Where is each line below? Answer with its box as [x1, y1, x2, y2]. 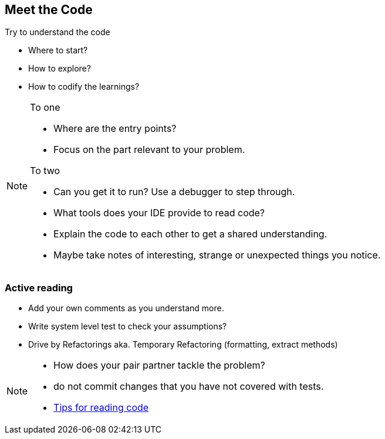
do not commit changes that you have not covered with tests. [53, 380, 324, 393]
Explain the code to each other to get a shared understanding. [53, 228, 327, 240]
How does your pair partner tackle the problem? [53, 359, 265, 372]
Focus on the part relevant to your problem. [53, 144, 245, 156]
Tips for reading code [53, 401, 149, 414]
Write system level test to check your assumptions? [28, 321, 227, 332]
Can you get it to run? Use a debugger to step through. [53, 186, 295, 198]
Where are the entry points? [53, 122, 177, 135]
